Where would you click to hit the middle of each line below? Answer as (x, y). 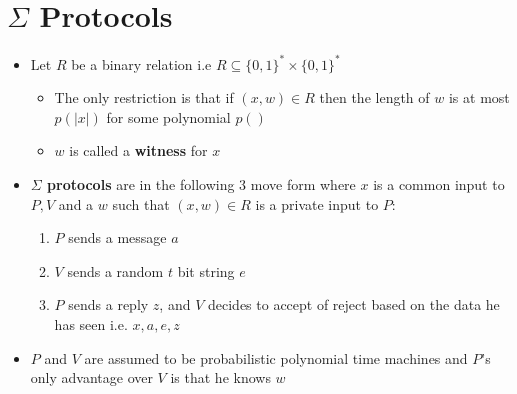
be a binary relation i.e (141, 63)
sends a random (115, 270)
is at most (479, 97)
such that (141, 203)
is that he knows (220, 377)
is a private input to (317, 203)
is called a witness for (138, 150)
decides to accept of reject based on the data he (353, 304)
